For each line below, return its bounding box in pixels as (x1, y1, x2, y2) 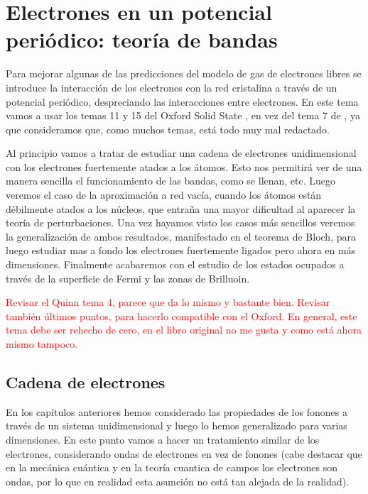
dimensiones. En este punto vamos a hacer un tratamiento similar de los (6, 432, 320, 446)
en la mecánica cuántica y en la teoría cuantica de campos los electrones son (6, 460, 337, 475)
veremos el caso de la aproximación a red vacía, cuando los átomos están (6, 187, 322, 202)
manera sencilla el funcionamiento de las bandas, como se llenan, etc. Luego (6, 173, 336, 188)
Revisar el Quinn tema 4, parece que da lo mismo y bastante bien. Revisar (6, 295, 330, 309)
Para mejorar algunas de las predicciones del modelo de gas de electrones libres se (6, 66, 362, 81)
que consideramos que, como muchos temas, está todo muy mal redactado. (6, 121, 330, 136)
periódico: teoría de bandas (6, 25, 278, 54)
